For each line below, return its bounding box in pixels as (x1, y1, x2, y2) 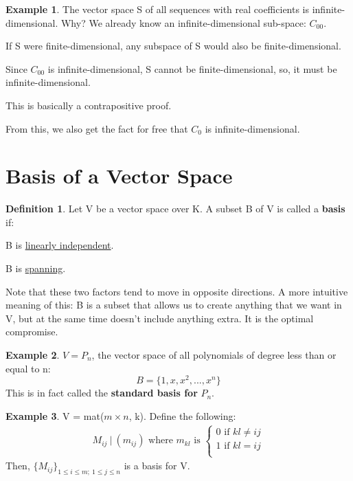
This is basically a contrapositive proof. (5, 98, 172, 112)
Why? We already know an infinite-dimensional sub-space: (60, 15, 306, 30)
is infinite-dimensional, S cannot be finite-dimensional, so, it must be (47, 61, 337, 76)
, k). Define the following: (128, 408, 236, 423)
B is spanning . (5, 261, 66, 276)
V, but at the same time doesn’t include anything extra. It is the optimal (5, 311, 314, 325)
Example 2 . (5, 348, 60, 362)
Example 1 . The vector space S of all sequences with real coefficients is (5, 2, 310, 16)
